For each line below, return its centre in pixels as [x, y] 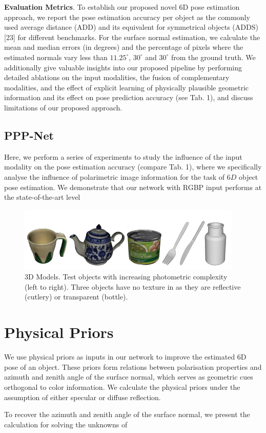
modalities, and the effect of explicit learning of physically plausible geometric [127, 87]
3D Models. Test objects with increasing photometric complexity [126, 277]
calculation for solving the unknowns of [66, 424]
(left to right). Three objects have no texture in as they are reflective [133, 286]
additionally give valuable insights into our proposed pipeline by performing [123, 67]
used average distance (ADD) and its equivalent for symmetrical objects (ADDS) [131, 27]
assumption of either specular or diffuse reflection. [83, 397]
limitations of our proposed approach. [63, 107]
